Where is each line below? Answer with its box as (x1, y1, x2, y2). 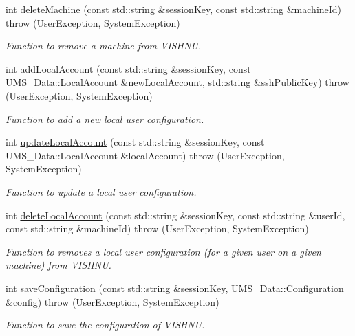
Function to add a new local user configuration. (6, 111, 204, 126)
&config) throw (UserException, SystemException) (6, 294, 219, 309)
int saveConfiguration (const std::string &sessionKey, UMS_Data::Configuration (6, 280, 344, 295)
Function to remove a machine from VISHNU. (6, 38, 202, 53)
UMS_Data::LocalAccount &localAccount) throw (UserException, (6, 148, 285, 162)
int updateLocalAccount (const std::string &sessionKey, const (6, 135, 265, 149)
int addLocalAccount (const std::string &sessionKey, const (6, 61, 251, 76)
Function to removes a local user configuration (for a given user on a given (6, 244, 321, 258)
